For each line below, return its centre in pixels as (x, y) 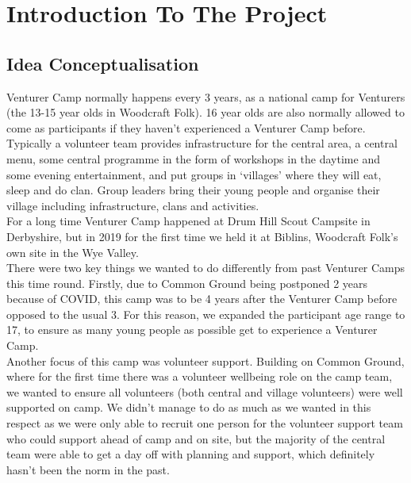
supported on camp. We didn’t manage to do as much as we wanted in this (189, 407)
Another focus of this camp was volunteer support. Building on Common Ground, (205, 360)
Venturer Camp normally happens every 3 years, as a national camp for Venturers (206, 96)
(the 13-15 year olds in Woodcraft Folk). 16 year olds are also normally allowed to (205, 112)
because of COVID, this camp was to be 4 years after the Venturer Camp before (202, 299)
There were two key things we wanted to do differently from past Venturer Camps (206, 268)
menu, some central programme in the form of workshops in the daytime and (193, 158)
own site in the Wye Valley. (73, 252)
